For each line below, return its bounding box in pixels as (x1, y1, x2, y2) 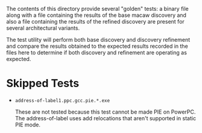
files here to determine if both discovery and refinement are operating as (6, 49, 187, 56)
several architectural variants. (6, 24, 80, 31)
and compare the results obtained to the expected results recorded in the (6, 42, 188, 50)
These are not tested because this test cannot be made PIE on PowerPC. (14, 108, 196, 115)
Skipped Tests (6, 77, 80, 90)
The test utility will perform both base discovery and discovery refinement (6, 36, 191, 43)
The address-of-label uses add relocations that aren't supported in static (14, 114, 197, 122)
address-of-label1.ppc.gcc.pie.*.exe (14, 97, 110, 103)
